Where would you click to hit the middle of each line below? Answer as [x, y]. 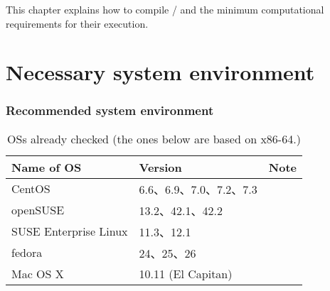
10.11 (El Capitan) [186, 273]
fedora [27, 253]
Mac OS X [38, 273]
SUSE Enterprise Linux [70, 231]
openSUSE [38, 210]
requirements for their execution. [77, 23]
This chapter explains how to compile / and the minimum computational [165, 9]
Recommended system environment [110, 110]
